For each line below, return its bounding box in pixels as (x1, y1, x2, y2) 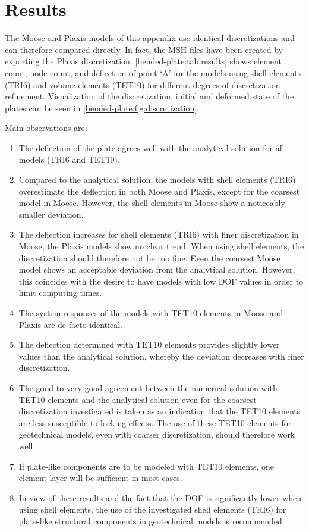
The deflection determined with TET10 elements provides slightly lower (18, 338, 280, 351)
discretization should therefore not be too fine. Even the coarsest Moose (18, 251, 280, 264)
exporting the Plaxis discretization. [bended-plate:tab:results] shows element (5, 55, 282, 67)
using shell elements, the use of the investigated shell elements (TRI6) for (18, 503, 286, 516)
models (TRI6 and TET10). (18, 153, 120, 165)
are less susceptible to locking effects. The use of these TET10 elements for (18, 416, 292, 429)
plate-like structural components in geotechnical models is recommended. (18, 514, 285, 527)
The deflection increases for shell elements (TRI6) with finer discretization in (18, 228, 299, 240)
